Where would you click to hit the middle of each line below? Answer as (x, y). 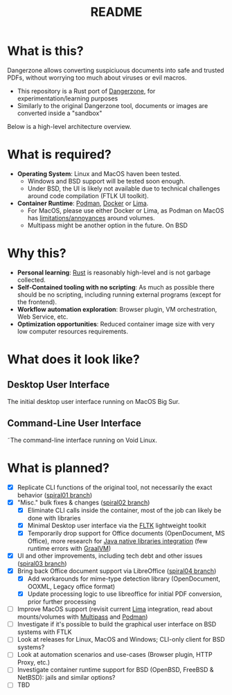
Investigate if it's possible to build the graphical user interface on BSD (117, 624)
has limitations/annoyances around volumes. (91, 218)
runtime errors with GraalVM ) (69, 548)
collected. (32, 280)
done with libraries (54, 518)
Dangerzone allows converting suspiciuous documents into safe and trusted (116, 70)
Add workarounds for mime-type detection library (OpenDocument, (124, 579)
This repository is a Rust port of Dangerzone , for (86, 91)
